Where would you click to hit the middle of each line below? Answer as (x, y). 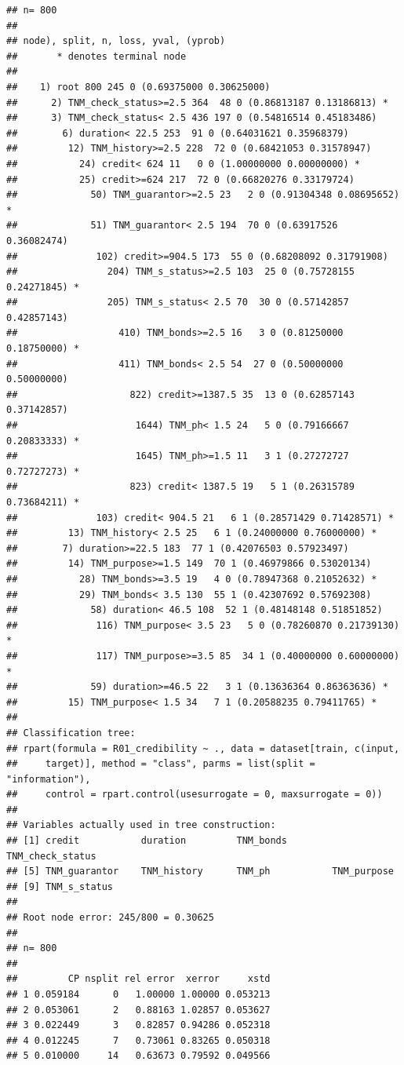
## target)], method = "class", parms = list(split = (161, 764)
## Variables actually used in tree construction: (141, 825)
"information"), (49, 779)
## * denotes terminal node (96, 56)
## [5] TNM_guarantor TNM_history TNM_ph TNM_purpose (200, 872)
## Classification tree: (71, 733)
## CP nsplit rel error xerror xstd (138, 979)
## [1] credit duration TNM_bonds (147, 841)
